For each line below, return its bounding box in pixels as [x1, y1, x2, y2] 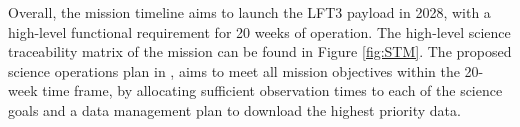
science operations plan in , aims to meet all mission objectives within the [8, 60, 460, 81]
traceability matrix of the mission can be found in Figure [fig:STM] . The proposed [8, 41, 512, 62]
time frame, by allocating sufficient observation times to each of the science [42, 80, 503, 101]
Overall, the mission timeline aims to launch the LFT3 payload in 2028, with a [8, 2, 491, 22]
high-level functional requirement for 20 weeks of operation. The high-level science [8, 21, 511, 42]
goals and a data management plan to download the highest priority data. [8, 99, 461, 120]
